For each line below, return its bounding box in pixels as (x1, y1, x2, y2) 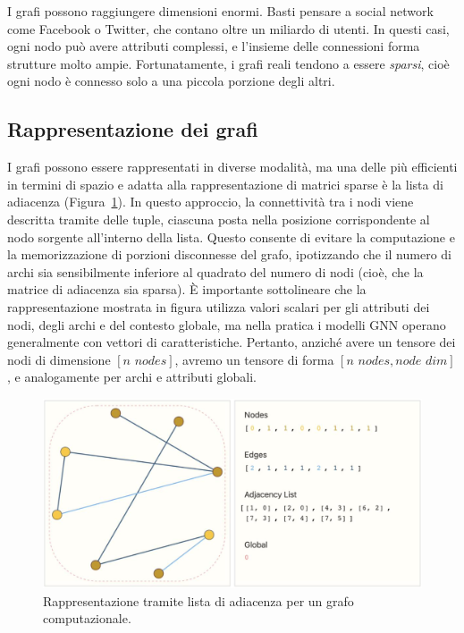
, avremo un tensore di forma (174, 350, 334, 368)
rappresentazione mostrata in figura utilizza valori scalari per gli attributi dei (7, 297, 430, 316)
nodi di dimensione (7, 350, 111, 368)
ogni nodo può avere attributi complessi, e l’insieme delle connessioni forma (7, 37, 420, 55)
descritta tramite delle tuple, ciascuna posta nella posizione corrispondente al (7, 209, 430, 228)
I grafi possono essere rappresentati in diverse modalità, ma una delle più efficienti (7, 157, 458, 176)
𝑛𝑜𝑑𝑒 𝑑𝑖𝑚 (395, 354, 448, 367)
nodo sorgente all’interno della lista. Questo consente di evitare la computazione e (7, 227, 455, 246)
